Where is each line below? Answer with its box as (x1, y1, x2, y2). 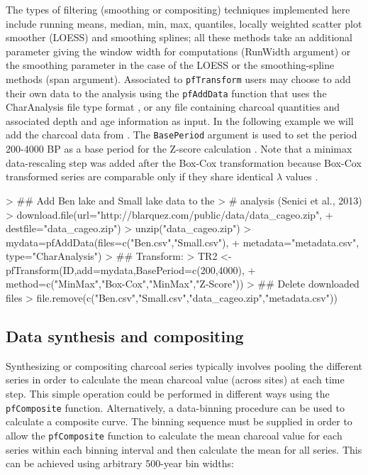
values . (285, 169, 318, 184)
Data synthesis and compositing (6, 325, 244, 347)
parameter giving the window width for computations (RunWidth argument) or (6, 43, 351, 58)
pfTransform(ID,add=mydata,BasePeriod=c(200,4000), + (6, 262, 256, 277)
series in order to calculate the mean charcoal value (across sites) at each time (6, 372, 345, 387)
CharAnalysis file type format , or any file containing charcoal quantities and (6, 99, 340, 114)
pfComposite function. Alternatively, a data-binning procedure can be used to (6, 400, 345, 415)
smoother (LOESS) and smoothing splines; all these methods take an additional (6, 30, 352, 45)
